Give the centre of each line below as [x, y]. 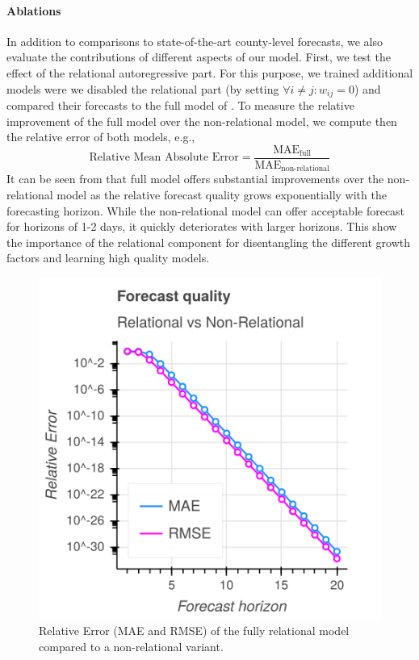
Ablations [34, 10]
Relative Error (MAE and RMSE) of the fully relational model [194, 631]
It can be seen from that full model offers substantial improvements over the [195, 179]
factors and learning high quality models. [108, 258]
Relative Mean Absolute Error [164, 158]
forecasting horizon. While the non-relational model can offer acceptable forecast [206, 210]
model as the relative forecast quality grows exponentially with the [222, 194]
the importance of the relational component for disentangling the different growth [209, 242]
